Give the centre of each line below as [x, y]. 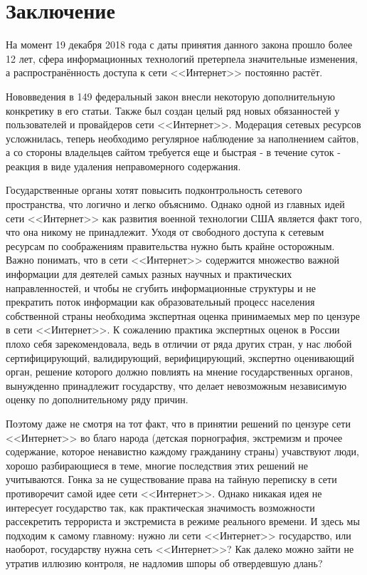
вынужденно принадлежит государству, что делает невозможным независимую [176, 385]
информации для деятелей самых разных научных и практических [149, 274]
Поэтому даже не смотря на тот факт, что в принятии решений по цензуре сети [178, 423]
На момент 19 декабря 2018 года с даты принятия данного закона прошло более [179, 45]
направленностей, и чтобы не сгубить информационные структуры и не [161, 287]
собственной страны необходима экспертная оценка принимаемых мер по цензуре [183, 315]
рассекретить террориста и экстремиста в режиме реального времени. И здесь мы [183, 521]
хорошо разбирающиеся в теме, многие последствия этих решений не [157, 465]
